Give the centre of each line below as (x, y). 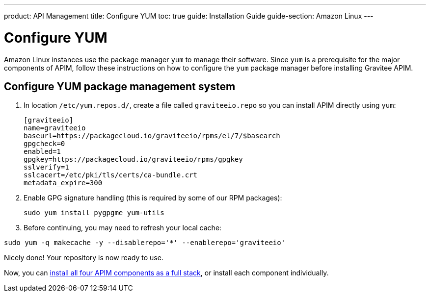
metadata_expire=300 (63, 183)
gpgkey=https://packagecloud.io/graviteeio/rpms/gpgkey (133, 160)
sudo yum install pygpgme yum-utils (94, 213)
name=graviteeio (55, 128)
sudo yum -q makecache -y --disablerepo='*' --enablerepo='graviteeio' (145, 243)
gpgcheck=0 (44, 144)
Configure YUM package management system (120, 86)
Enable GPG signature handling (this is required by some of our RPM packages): (153, 198)
